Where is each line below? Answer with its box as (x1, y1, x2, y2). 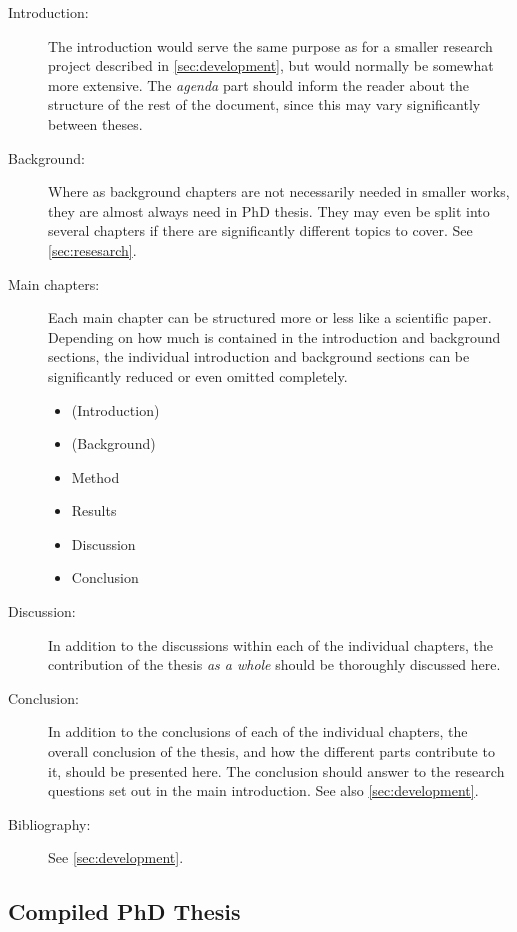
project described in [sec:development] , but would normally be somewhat (48, 55, 494, 76)
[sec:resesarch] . (48, 239, 137, 260)
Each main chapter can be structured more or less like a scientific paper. (48, 307, 492, 328)
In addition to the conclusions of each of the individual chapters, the (48, 721, 468, 742)
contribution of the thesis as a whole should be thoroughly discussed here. (48, 654, 501, 675)
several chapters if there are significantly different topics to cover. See (48, 220, 473, 241)
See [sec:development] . (48, 847, 184, 868)
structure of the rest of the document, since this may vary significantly (48, 94, 481, 115)
